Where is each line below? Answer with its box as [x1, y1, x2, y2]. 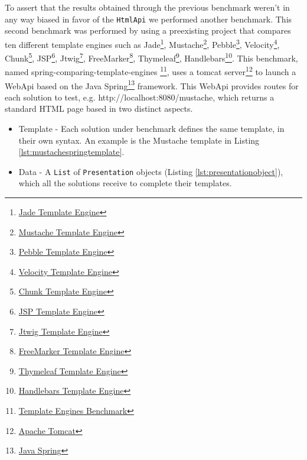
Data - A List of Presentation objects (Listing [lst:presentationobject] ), [18, 165, 283, 177]
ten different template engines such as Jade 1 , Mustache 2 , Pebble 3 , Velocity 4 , [5, 36, 280, 50]
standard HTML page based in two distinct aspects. [5, 102, 193, 115]
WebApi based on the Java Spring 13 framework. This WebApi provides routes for [5, 77, 299, 92]
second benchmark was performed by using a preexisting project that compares [5, 24, 291, 37]
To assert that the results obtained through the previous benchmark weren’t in [5, 1, 290, 13]
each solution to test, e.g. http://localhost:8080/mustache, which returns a [5, 90, 275, 103]
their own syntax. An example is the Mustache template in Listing [18, 134, 260, 146]
